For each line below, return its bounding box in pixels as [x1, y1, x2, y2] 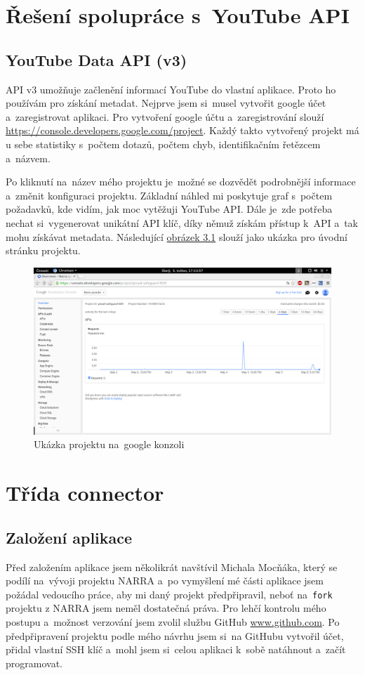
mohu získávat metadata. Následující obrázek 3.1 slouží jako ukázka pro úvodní [6, 229, 347, 244]
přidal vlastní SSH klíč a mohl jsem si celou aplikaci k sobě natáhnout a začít [6, 642, 346, 657]
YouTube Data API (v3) [6, 48, 187, 70]
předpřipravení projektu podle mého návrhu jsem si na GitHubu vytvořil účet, [6, 628, 344, 643]
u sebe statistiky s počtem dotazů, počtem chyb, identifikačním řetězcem [6, 136, 321, 151]
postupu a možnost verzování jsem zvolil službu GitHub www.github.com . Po [6, 614, 340, 629]
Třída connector [6, 478, 164, 507]
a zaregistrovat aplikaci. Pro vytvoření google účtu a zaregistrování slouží [6, 109, 324, 124]
